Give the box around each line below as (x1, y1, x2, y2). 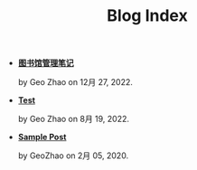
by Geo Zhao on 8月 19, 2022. (17, 114, 129, 125)
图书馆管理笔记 (17, 58, 74, 69)
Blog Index (107, 5, 188, 26)
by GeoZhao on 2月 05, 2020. (17, 150, 129, 161)
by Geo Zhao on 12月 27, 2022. (17, 77, 134, 88)
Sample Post (17, 132, 67, 143)
